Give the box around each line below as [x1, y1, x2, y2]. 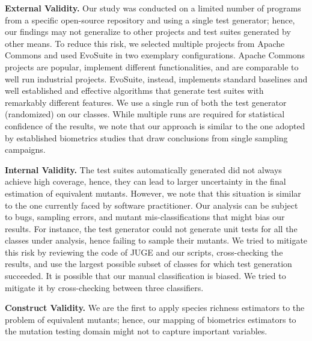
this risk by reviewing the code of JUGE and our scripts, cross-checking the [5, 245, 283, 258]
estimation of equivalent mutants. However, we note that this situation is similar [5, 186, 301, 199]
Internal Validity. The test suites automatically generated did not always [5, 163, 282, 176]
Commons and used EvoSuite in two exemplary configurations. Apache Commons [5, 49, 305, 61]
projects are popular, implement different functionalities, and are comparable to [5, 60, 299, 73]
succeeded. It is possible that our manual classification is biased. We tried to [5, 269, 286, 282]
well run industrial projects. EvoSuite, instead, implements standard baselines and [5, 72, 308, 85]
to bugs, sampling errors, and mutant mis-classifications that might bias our [5, 210, 285, 223]
